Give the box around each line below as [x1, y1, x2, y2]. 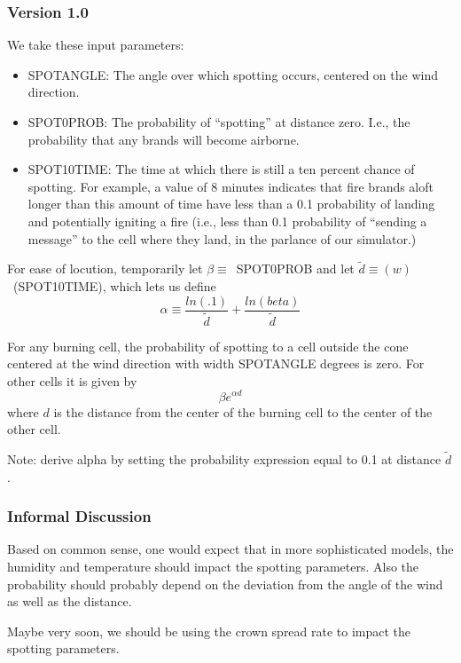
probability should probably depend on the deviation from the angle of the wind [7, 574, 443, 593]
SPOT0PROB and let [236, 259, 355, 278]
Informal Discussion [7, 505, 152, 527]
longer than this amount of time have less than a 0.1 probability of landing [27, 194, 435, 213]
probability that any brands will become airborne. [27, 130, 300, 148]
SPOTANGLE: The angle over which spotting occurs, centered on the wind [27, 65, 438, 83]
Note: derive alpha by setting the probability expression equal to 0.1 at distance [7, 449, 441, 468]
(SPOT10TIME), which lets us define [12, 276, 216, 295]
